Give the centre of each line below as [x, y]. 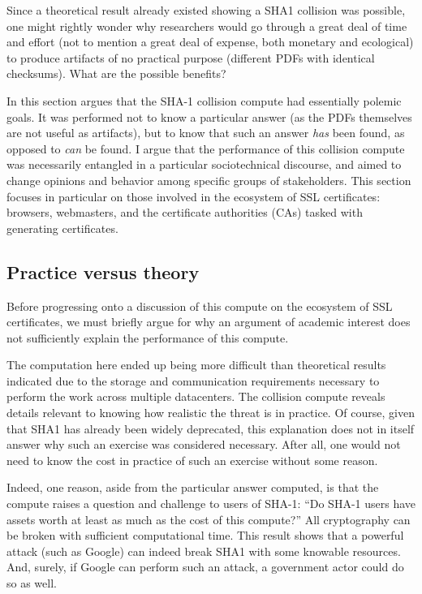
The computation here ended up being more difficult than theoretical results [196, 365]
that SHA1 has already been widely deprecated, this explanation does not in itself [211, 428]
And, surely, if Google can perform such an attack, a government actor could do [205, 567]
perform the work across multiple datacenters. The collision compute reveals [196, 396]
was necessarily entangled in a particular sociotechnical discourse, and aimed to [204, 164]
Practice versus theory [103, 271]
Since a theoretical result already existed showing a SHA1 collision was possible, [206, 10]
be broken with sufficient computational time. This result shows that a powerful [205, 535]
